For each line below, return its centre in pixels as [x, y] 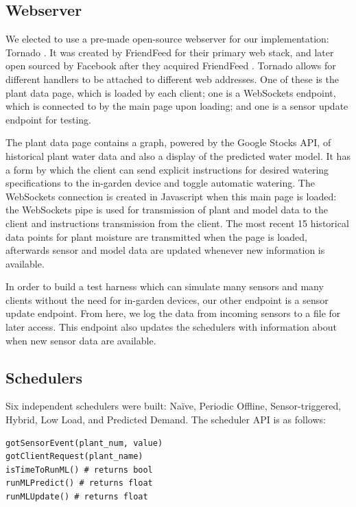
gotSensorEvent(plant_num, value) [84, 443]
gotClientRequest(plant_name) [74, 457]
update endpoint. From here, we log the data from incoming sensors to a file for [173, 313]
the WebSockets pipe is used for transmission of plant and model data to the [167, 210]
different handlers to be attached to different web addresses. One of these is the [172, 79]
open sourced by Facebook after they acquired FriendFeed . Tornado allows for [171, 66]
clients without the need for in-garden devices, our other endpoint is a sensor [167, 299]
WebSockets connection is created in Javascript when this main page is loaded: [171, 196]
